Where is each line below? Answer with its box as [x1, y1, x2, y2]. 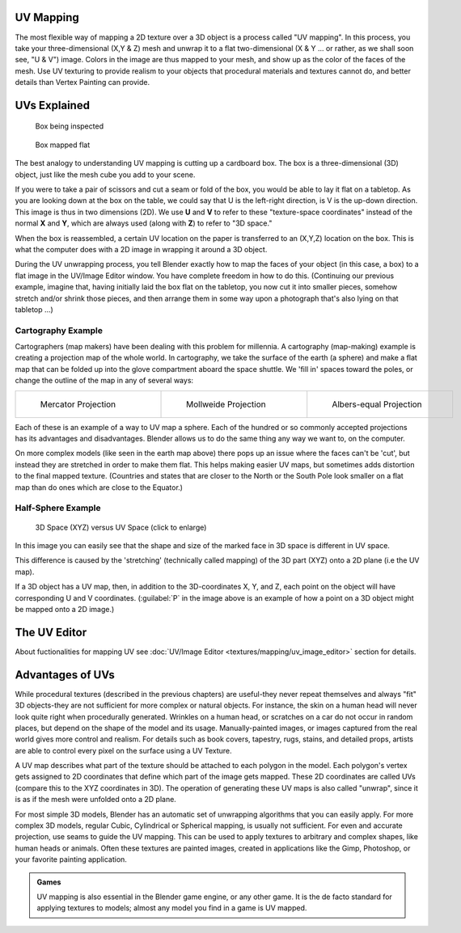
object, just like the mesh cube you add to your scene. [15, 170, 196, 179]
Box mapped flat [35, 140, 91, 150]
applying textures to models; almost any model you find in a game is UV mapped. [36, 903, 307, 913]
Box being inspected [35, 121, 104, 131]
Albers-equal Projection [332, 399, 422, 410]
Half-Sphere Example [15, 502, 101, 513]
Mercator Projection [40, 399, 116, 410]
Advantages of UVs [15, 668, 115, 682]
